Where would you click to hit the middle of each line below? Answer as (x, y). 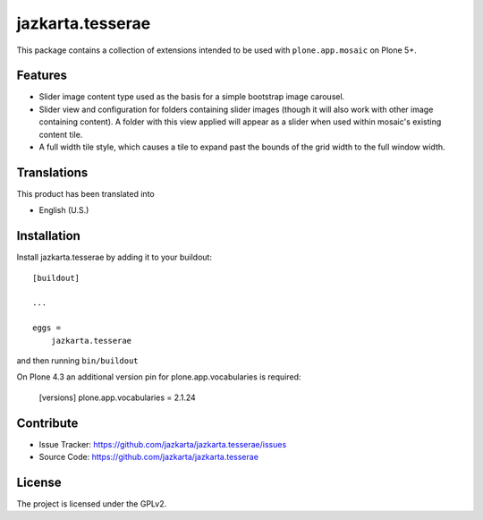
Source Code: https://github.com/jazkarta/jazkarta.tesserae (149, 457)
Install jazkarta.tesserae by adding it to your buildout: (114, 257)
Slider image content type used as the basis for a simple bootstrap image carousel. (192, 97)
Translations (52, 172)
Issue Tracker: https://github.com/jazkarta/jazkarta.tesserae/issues (163, 444)
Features (42, 76)
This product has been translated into (86, 193)
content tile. (61, 134)
